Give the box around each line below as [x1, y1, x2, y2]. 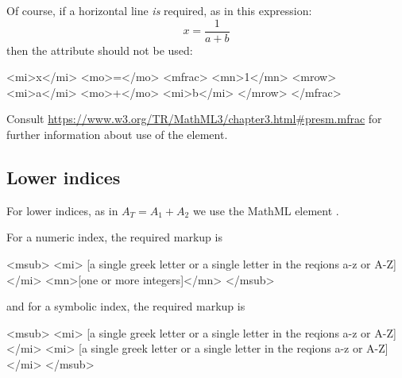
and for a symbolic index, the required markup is [6, 298, 245, 314]
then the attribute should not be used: [6, 41, 193, 58]
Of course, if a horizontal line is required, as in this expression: [6, 2, 312, 18]
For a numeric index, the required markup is [6, 229, 222, 245]
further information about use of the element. [6, 126, 228, 143]
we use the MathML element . [192, 202, 339, 218]
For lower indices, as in [6, 202, 118, 218]
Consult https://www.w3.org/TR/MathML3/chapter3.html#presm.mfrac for [6, 110, 382, 127]
